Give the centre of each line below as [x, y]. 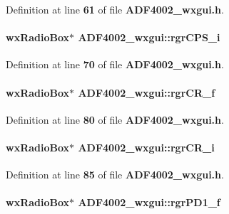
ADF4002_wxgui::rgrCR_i [146, 147]
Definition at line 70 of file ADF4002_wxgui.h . [115, 64]
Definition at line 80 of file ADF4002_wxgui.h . [115, 119]
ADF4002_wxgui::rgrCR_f [147, 92]
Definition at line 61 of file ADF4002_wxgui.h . [115, 9]
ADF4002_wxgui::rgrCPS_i [149, 37]
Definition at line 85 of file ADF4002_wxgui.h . [115, 175]
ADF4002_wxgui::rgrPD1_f [149, 202]
